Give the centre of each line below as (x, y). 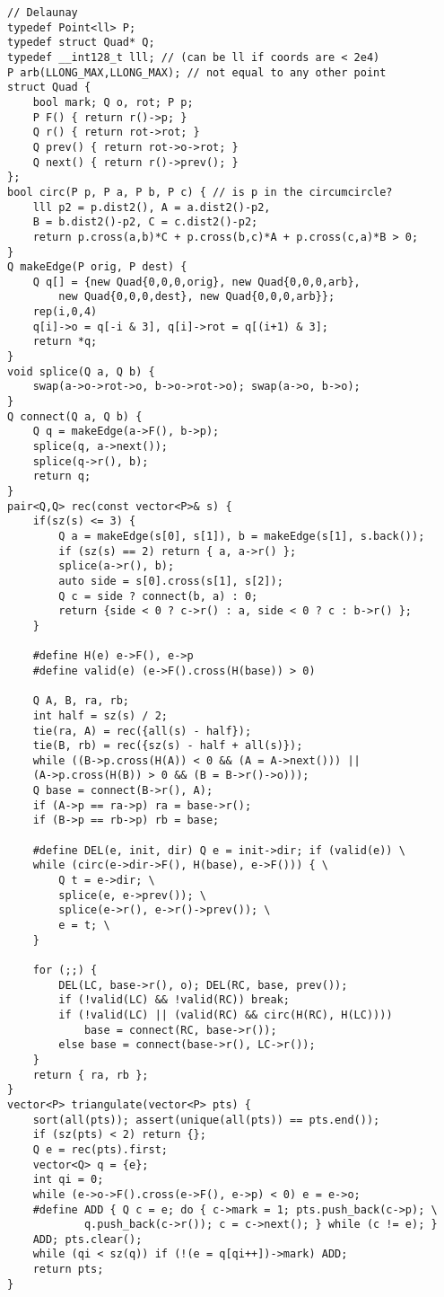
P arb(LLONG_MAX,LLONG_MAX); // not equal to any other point (197, 72)
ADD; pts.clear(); (87, 1239)
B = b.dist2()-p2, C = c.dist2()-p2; (145, 222)
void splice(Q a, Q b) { (81, 371)
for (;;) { (65, 970)
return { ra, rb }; (91, 1075)
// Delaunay (43, 13)
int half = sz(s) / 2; (100, 715)
